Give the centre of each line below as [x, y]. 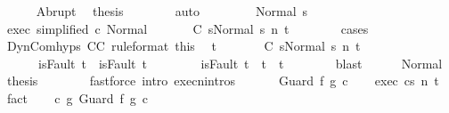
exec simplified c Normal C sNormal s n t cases [188, 28]
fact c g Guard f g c [78, 97]
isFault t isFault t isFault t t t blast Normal [240, 63]
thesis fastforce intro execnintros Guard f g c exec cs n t [223, 81]
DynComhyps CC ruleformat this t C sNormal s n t [184, 46]
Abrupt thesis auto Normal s [172, 11]
